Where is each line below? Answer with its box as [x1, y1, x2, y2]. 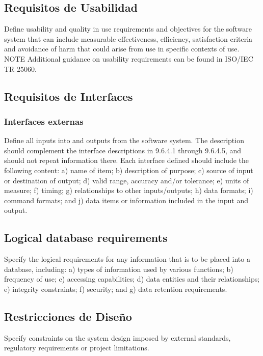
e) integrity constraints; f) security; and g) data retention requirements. [4, 283, 227, 294]
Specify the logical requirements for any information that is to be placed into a [4, 254, 250, 264]
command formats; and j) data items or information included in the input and [4, 195, 249, 205]
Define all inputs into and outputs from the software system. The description [4, 135, 244, 146]
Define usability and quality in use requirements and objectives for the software [4, 23, 252, 34]
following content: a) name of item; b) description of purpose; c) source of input [4, 165, 253, 175]
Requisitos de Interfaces [4, 88, 133, 104]
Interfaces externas [4, 115, 84, 127]
